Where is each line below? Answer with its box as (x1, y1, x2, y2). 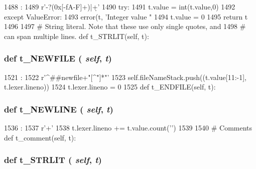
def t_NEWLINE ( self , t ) (4, 102, 113, 115)
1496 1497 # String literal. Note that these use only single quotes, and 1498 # (4, 21, 246, 31)
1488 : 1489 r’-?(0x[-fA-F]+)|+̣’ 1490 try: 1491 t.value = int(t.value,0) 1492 (4, 1, 235, 11)
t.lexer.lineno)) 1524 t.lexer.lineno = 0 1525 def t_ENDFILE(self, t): (4, 81, 216, 92)
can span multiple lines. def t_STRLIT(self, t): (4, 30, 149, 41)
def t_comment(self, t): (4, 132, 76, 142)
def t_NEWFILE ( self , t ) (4, 52, 112, 64)
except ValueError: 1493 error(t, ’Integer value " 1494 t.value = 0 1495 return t (4, 11, 248, 21)
